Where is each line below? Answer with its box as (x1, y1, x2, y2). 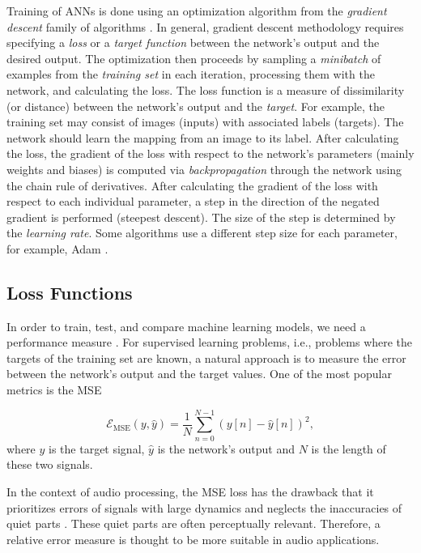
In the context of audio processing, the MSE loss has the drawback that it (6, 483, 374, 500)
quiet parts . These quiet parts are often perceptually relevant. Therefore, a (6, 515, 381, 532)
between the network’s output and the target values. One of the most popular (6, 365, 392, 382)
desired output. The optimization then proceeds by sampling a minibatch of (6, 49, 381, 66)
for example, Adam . (6, 240, 108, 257)
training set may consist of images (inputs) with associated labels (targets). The (6, 113, 404, 130)
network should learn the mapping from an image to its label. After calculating (6, 129, 399, 146)
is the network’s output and (157, 440, 296, 457)
